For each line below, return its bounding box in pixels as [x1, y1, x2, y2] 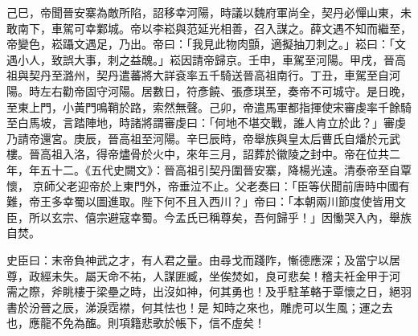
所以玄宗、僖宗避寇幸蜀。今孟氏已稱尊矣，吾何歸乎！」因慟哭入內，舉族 [28, 208, 412, 225]
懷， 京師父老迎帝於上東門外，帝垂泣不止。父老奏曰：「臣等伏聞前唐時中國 [6, 177, 399, 194]
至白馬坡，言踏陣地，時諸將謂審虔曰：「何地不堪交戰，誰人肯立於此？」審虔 [6, 114, 406, 131]
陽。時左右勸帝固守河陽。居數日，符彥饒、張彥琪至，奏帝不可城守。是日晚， [6, 82, 412, 99]
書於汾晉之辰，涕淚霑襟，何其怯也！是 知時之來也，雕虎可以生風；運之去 [6, 298, 393, 315]
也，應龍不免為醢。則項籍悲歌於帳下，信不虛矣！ [6, 314, 265, 331]
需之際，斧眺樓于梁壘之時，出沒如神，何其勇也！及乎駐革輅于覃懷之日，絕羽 [6, 283, 412, 300]
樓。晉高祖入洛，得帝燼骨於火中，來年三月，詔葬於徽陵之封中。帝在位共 [6, 145, 389, 162]
